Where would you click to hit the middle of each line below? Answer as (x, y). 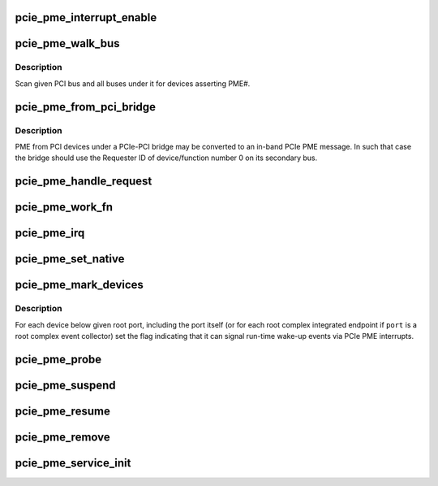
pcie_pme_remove (63, 437)
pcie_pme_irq (50, 233)
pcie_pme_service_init (73, 463)
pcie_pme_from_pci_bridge (86, 107)
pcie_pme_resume (63, 411)
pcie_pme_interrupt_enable (86, 17)
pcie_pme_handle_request (84, 182)
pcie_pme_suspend (66, 385)
